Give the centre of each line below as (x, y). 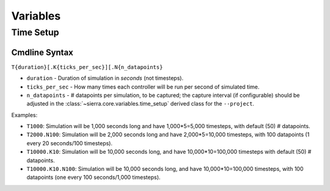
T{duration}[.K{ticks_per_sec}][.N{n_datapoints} (87, 67)
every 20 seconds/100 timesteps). (70, 143)
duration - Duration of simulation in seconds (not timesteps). (105, 78)
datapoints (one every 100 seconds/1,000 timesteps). (94, 178)
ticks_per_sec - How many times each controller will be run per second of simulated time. (143, 87)
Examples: (24, 115)
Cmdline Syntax (42, 52)
